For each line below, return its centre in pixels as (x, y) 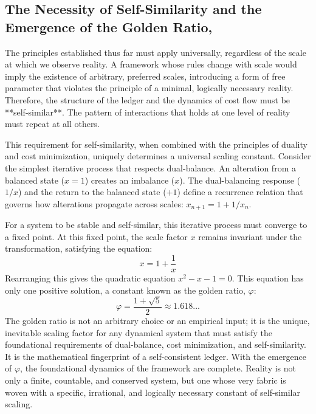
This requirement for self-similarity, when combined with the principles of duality (156, 144)
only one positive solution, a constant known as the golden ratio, (125, 290)
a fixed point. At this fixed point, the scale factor (96, 236)
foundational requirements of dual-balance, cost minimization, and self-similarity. (156, 344)
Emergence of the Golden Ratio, (109, 26)
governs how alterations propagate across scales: (94, 203)
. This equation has (268, 278)
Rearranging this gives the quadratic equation (90, 278)
